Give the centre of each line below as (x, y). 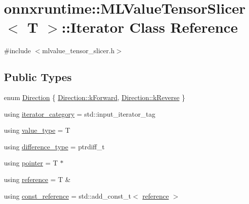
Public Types (38, 77)
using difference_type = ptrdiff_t (54, 146)
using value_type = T (37, 130)
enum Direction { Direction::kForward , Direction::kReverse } (95, 97)
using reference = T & (37, 179)
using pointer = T (31, 163)
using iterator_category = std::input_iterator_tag (80, 113)
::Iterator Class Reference (150, 27)
